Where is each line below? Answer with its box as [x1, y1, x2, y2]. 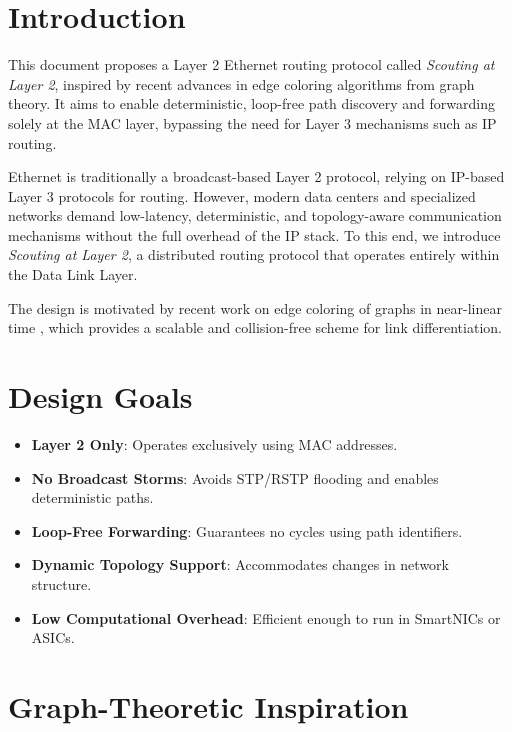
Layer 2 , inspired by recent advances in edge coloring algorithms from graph [8, 73, 475, 94]
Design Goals [8, 376, 193, 417]
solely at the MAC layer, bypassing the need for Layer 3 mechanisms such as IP [8, 112, 497, 133]
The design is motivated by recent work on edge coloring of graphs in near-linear [8, 297, 502, 318]
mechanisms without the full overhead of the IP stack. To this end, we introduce [8, 224, 501, 245]
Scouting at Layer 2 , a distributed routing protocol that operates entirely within [8, 244, 500, 265]
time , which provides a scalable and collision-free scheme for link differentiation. [8, 317, 502, 338]
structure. [31, 573, 92, 594]
